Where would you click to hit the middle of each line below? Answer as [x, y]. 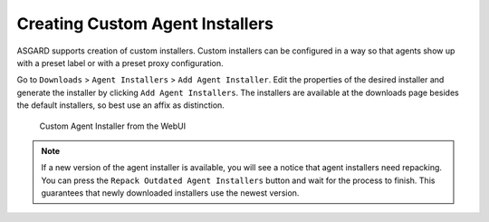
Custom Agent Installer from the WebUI [112, 126]
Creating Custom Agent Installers [145, 24]
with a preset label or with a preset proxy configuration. [120, 63]
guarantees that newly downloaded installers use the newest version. [170, 193]
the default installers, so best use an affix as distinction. [121, 105]
